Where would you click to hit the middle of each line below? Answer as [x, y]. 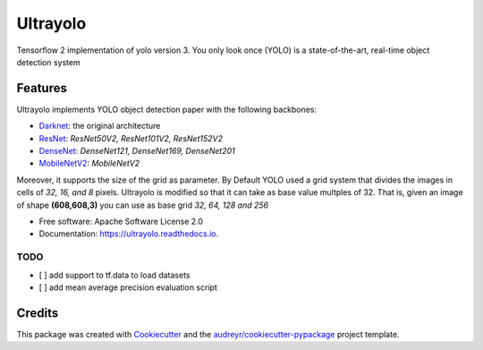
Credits [38, 313]
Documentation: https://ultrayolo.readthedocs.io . [129, 234]
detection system [48, 62]
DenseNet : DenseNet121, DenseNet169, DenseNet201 [137, 151]
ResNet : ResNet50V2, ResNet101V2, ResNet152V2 [131, 138]
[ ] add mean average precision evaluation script [128, 287]
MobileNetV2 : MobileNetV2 [89, 163]
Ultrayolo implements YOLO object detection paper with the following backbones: [167, 109]
